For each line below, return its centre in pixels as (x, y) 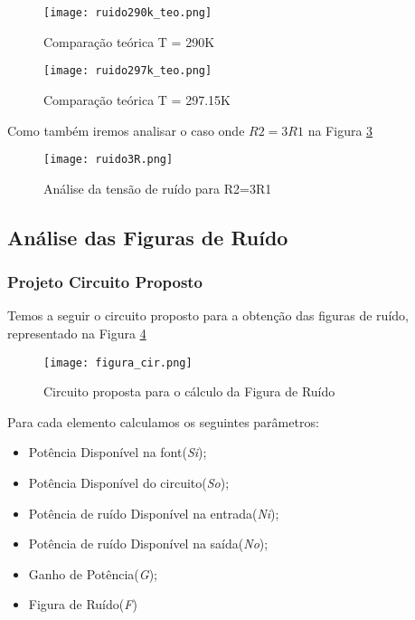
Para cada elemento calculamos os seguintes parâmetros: (163, 421)
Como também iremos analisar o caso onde (126, 130)
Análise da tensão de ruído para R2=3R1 (158, 188)
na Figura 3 (340, 130)
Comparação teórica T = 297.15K (137, 99)
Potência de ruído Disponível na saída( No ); (148, 544)
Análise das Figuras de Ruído (148, 237)
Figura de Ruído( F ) (83, 604)
